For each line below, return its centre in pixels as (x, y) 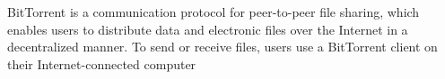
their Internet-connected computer (102, 63)
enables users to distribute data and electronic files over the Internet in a (208, 29)
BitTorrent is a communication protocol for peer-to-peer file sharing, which (214, 12)
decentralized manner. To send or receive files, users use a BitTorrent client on (222, 47)
